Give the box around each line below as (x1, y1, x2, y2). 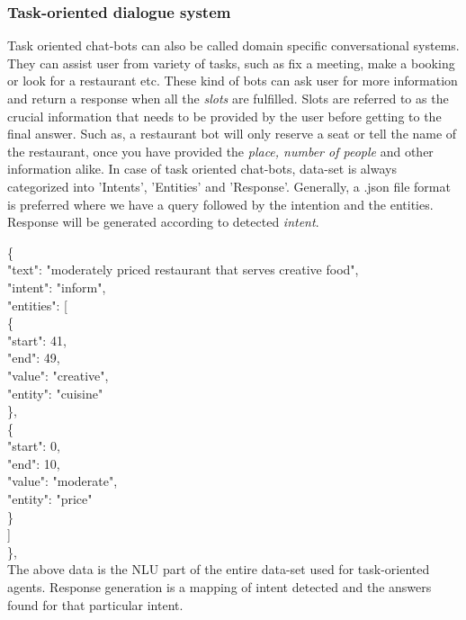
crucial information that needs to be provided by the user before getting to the (7, 106, 442, 125)
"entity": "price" (7, 490, 93, 508)
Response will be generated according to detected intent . (7, 212, 319, 231)
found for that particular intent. (7, 595, 184, 614)
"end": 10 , (7, 454, 60, 472)
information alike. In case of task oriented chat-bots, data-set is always (7, 159, 397, 178)
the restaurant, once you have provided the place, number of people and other (7, 141, 434, 160)
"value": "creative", (7, 365, 109, 384)
